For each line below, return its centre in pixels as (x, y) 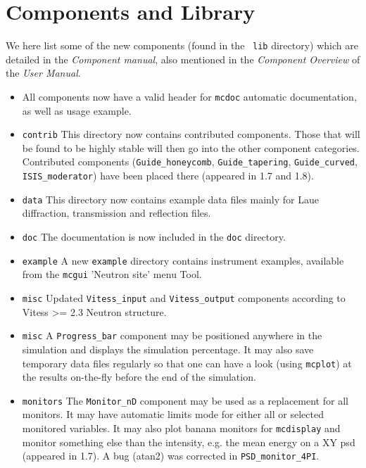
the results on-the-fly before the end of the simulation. (139, 377)
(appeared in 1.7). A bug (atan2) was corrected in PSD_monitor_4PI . (171, 456)
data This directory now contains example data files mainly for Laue (170, 199)
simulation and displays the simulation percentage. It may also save (168, 349)
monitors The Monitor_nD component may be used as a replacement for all (185, 400)
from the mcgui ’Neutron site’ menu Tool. (112, 274)
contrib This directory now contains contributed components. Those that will (191, 134)
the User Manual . (43, 73)
